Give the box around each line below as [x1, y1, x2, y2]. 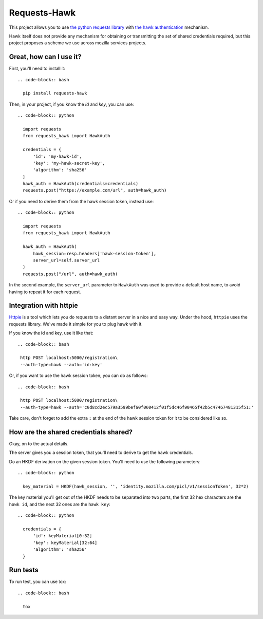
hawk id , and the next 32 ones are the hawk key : [9, 501, 111, 507]
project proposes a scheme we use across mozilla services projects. [9, 40, 147, 46]
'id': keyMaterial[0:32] [33, 533, 93, 539]
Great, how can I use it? [9, 53, 82, 61]
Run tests [9, 566, 38, 574]
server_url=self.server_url [33, 258, 100, 263]
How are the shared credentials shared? [9, 428, 133, 436]
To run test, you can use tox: [9, 579, 66, 584]
